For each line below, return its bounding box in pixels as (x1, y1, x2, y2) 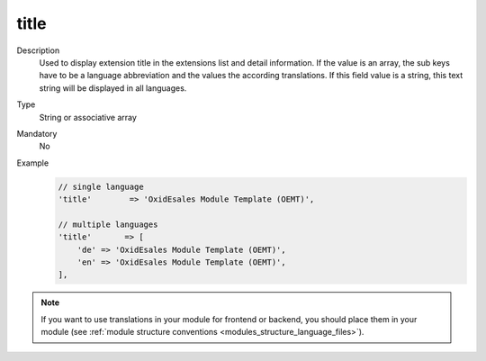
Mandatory (16, 128, 58, 139)
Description (16, 45, 60, 56)
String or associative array (39, 112, 137, 122)
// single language (58, 181, 144, 192)
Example (16, 158, 49, 168)
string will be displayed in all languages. (39, 82, 187, 94)
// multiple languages (58, 219, 158, 230)
